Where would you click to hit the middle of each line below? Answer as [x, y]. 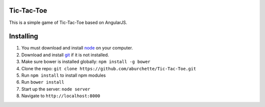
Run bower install [43, 82]
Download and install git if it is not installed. [65, 55]
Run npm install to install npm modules [64, 75]
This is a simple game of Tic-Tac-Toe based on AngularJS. [68, 22]
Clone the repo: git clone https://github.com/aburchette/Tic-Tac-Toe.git [109, 68]
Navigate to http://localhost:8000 [61, 96]
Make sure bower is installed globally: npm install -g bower [86, 62]
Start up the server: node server [56, 89]
